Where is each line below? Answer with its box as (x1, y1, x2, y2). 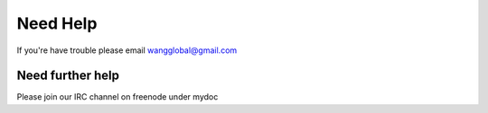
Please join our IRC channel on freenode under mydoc (16, 91, 219, 102)
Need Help (16, 13, 98, 33)
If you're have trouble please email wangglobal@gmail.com (16, 45, 238, 56)
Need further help (16, 68, 119, 83)
